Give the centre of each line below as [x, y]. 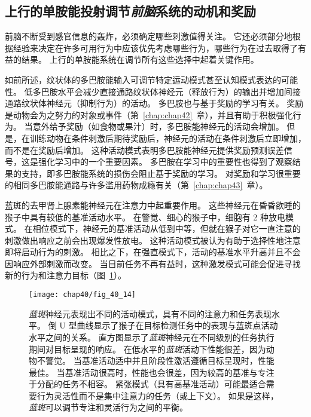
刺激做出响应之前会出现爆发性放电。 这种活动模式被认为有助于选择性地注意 [153, 240]
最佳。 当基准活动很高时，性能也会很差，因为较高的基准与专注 [152, 372]
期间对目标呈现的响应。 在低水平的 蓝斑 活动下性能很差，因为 [147, 349]
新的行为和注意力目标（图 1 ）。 [65, 275]
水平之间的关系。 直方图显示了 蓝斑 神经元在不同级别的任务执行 [152, 337]
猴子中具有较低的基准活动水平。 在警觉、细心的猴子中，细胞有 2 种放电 [145, 217]
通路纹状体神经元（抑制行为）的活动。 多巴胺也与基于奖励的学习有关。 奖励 [154, 103]
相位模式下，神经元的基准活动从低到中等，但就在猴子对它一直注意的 [167, 229]
